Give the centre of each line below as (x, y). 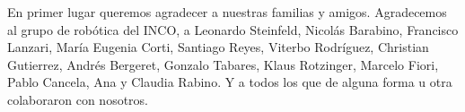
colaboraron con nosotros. (78, 99)
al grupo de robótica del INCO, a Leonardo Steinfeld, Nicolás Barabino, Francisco (233, 29)
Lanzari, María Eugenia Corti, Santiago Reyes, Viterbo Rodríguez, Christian (218, 47)
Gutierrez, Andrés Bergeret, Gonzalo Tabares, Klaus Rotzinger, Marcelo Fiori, (223, 64)
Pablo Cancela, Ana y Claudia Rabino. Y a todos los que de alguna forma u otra (230, 82)
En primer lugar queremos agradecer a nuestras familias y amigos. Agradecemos (227, 12)
